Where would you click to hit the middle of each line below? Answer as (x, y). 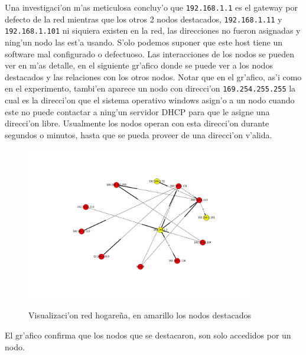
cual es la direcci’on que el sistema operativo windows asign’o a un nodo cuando (150, 100)
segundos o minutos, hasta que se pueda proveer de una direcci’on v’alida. (139, 134)
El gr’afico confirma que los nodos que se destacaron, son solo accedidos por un (148, 335)
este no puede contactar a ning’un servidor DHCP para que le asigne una (137, 111)
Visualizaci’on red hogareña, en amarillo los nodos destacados (140, 315)
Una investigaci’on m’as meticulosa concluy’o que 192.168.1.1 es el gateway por (151, 7)
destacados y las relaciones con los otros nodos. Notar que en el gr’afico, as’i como (153, 76)
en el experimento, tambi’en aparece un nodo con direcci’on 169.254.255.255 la (150, 88)
